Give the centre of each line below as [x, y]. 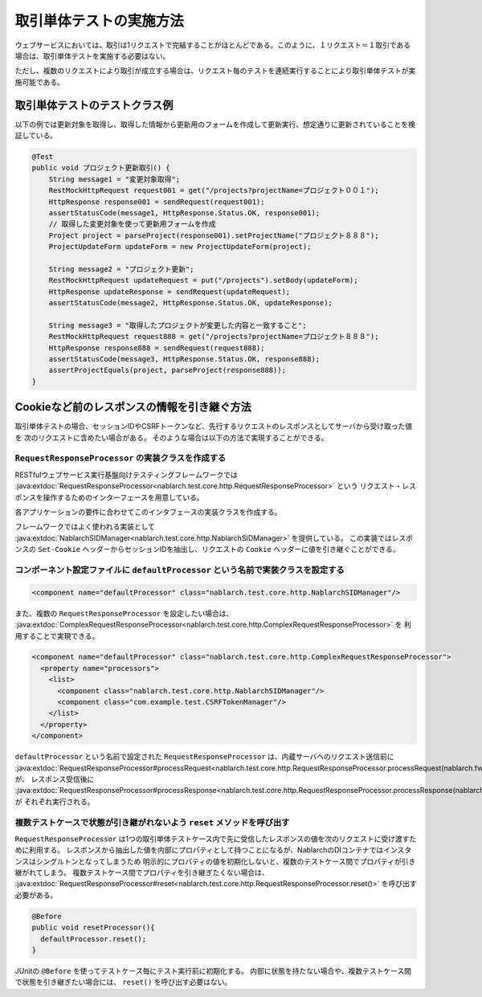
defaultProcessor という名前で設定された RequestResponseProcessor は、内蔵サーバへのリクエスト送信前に [204, 757]
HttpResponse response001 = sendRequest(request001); [157, 202]
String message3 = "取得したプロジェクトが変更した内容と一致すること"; [178, 325]
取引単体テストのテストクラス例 [94, 105]
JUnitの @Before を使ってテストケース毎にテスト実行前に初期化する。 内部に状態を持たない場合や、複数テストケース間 [213, 971]
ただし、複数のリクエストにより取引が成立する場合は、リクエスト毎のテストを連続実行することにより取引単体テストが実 [215, 71]
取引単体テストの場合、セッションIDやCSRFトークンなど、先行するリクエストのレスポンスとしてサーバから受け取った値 [214, 427]
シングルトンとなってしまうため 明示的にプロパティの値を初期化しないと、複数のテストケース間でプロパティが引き [226, 861]
